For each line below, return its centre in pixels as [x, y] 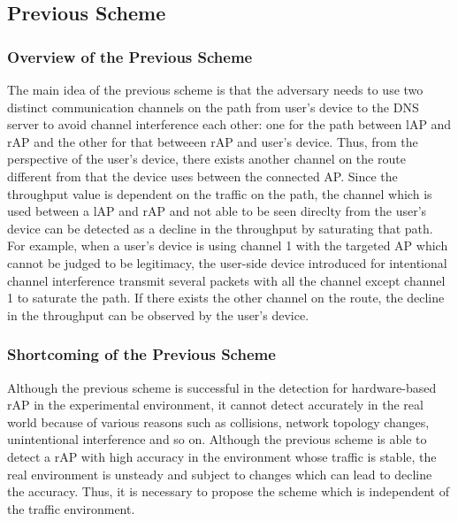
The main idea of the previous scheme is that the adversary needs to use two [215, 89]
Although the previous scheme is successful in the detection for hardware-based [222, 387]
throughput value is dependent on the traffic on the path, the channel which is [220, 193]
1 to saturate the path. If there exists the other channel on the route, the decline [226, 298]
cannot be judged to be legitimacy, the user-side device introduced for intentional [227, 262]
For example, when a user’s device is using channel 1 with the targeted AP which [228, 245]
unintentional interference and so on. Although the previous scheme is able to [217, 439]
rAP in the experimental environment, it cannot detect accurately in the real [215, 405]
